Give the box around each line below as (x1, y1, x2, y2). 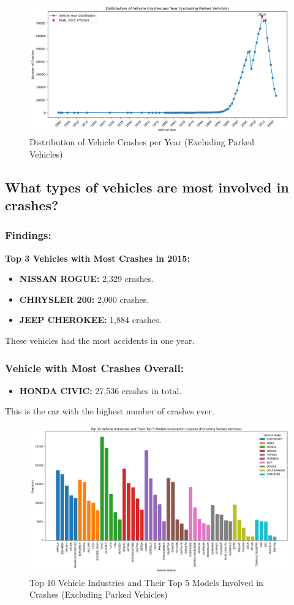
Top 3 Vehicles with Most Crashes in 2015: (5, 251, 190, 264)
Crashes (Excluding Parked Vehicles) (29, 588, 168, 601)
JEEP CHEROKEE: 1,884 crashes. (19, 313, 162, 326)
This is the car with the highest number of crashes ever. (5, 405, 214, 417)
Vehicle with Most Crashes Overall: (5, 360, 184, 375)
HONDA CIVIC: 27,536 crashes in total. (19, 384, 182, 397)
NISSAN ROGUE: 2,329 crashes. (19, 272, 154, 285)
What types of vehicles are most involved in (5, 177, 289, 196)
